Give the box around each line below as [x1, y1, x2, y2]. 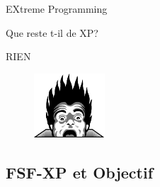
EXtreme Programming [6, 1, 108, 16]
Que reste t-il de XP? [6, 25, 98, 40]
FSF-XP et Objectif [6, 161, 154, 183]
